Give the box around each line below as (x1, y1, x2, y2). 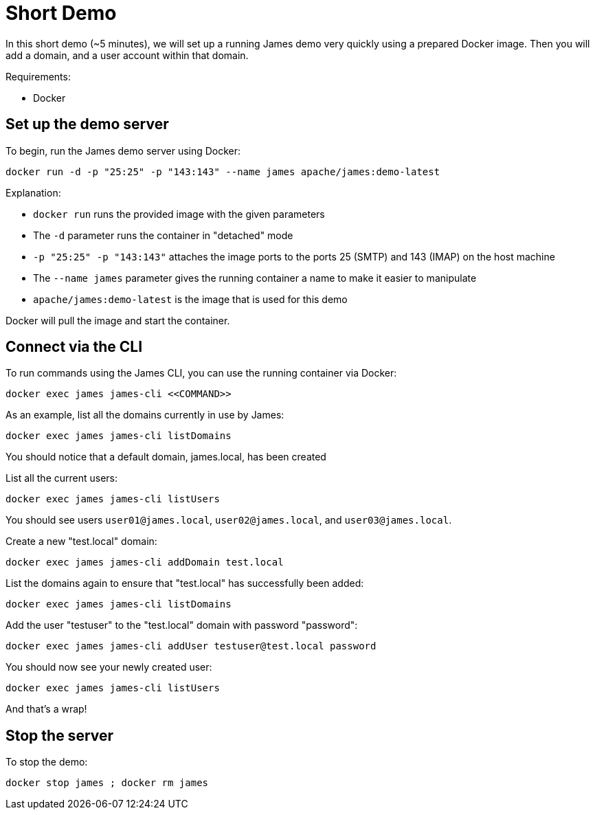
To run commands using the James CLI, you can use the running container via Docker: (5, 367, 397, 379)
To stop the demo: (5, 756, 88, 768)
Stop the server (5, 726, 114, 744)
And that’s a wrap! (5, 703, 87, 715)
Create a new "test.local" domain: (5, 535, 157, 548)
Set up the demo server (5, 115, 169, 133)
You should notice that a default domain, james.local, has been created (5, 451, 326, 463)
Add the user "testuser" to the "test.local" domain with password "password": (5, 619, 358, 632)
